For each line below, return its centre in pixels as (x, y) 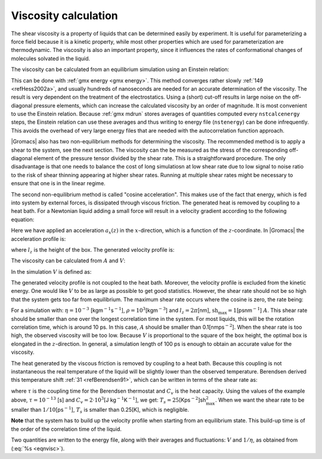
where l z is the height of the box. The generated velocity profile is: (93, 250)
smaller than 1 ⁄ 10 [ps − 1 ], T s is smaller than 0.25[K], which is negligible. (100, 410)
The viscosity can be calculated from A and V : (68, 261)
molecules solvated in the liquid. (51, 58)
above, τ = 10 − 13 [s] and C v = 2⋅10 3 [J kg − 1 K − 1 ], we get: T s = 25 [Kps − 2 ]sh (109, 400)
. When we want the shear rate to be (260, 400)
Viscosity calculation (65, 16)
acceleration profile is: (38, 238)
